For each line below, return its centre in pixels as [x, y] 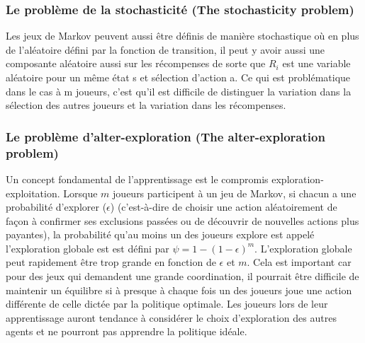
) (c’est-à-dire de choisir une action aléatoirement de [224, 207]
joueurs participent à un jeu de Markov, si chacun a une [235, 193]
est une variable [316, 63]
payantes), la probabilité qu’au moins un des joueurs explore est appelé [160, 234]
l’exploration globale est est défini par [88, 248]
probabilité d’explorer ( [56, 207]
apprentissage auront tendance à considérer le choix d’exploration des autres [171, 317]
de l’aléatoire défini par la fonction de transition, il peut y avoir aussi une [165, 49]
